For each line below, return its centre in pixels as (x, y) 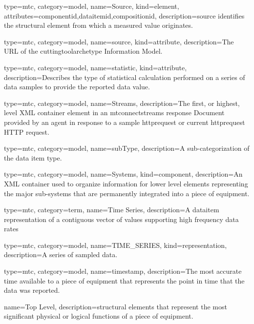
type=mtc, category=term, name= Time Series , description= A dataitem (112, 210)
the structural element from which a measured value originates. (98, 25)
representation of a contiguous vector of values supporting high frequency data (121, 219)
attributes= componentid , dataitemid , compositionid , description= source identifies (124, 15)
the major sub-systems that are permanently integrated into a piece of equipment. (127, 193)
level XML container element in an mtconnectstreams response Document (114, 112)
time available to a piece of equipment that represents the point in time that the (124, 280)
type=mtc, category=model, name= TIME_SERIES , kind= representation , (116, 245)
